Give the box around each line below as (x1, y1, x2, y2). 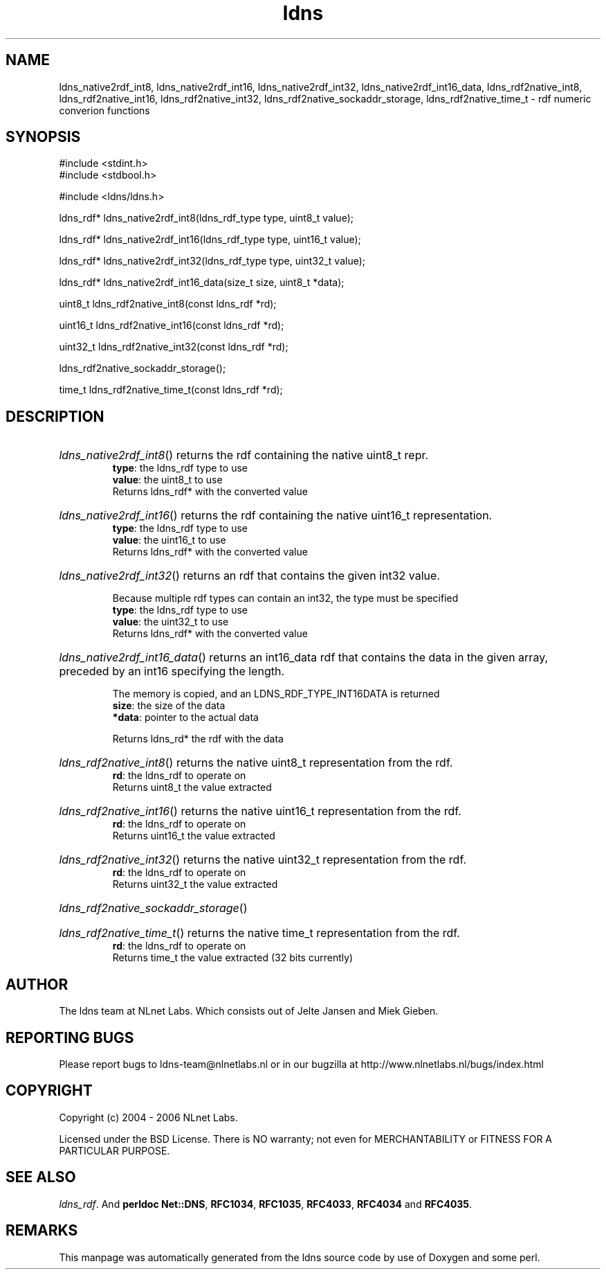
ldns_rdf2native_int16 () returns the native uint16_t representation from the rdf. (59, 804, 461, 819)
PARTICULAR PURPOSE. (59, 1144, 170, 1157)
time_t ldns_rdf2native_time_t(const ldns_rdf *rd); (59, 384, 283, 396)
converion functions (59, 104, 150, 116)
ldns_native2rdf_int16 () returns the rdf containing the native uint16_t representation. (59, 508, 493, 523)
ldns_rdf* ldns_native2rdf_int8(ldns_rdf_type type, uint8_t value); (59, 212, 353, 224)
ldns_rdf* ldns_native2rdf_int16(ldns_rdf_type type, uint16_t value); (59, 233, 361, 246)
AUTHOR (6, 975, 68, 993)
